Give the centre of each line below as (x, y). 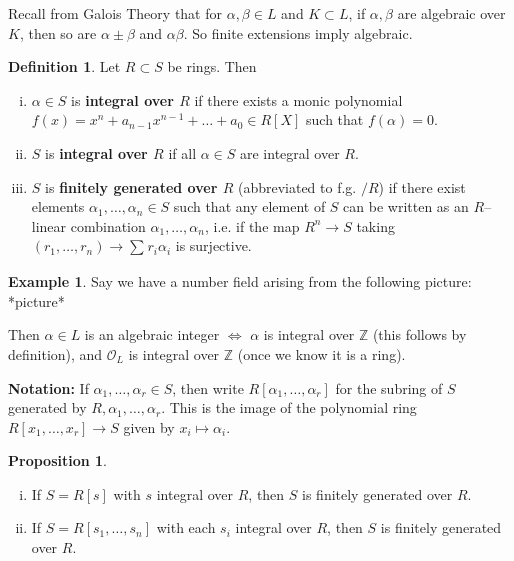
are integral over (290, 152)
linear (49, 225)
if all (182, 152)
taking (375, 225)
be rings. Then (212, 66)
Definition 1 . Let (64, 66)
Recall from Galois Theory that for (115, 13)
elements (58, 206)
